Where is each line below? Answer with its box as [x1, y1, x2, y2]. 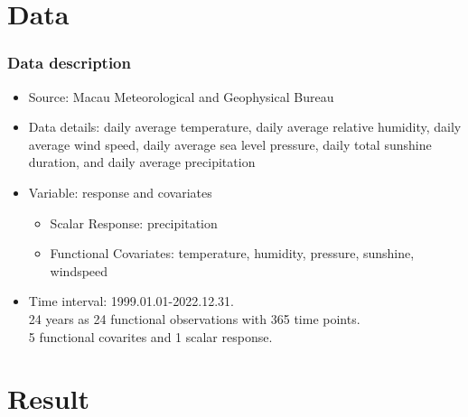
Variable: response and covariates [28, 182, 212, 201]
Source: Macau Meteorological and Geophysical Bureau [28, 87, 334, 106]
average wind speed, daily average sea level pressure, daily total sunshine [28, 134, 432, 153]
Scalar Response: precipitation [50, 213, 218, 232]
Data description [7, 51, 131, 74]
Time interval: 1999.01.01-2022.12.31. [28, 292, 234, 310]
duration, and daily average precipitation [28, 153, 256, 171]
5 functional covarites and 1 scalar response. [28, 327, 273, 346]
